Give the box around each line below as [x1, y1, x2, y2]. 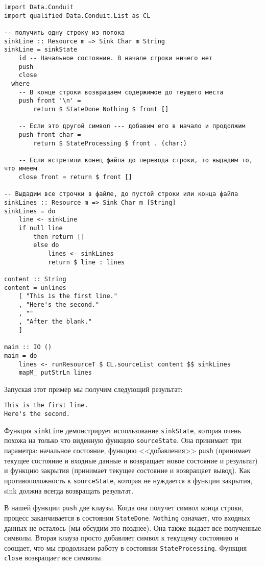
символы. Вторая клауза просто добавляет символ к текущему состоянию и [4, 532, 239, 543]
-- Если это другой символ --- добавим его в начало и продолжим [18, 122, 246, 130]
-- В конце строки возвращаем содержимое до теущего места [18, 88, 224, 96]
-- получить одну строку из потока [4, 29, 125, 36]
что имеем [4, 165, 37, 173]
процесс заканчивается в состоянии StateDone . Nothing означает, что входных [4, 512, 250, 523]
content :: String [4, 276, 66, 283]
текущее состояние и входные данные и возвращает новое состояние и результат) [4, 455, 258, 465]
